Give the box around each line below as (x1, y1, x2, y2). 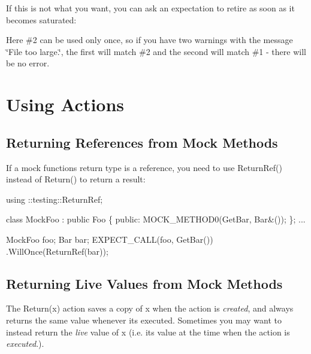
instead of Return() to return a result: (6, 173, 146, 185)
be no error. (6, 57, 50, 69)
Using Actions (6, 92, 125, 117)
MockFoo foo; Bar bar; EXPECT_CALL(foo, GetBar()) (6, 233, 213, 245)
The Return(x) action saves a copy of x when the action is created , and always (6, 302, 294, 315)
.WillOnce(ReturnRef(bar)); (6, 245, 108, 257)
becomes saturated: (6, 13, 77, 26)
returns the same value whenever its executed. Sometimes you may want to (6, 313, 282, 326)
